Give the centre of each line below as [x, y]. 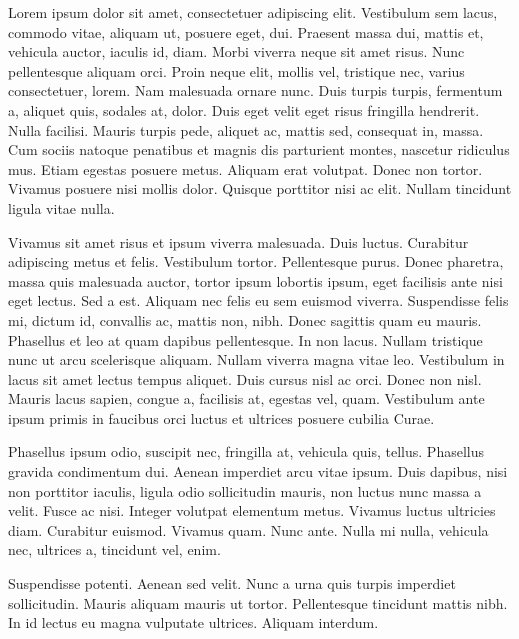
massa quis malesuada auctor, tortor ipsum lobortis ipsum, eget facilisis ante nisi [255, 280]
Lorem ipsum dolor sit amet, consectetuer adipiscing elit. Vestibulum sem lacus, [253, 12]
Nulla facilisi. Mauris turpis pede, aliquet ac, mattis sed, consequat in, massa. [246, 129]
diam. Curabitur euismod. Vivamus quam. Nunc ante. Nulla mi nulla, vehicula [248, 529]
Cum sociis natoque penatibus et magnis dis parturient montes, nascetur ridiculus [259, 149]
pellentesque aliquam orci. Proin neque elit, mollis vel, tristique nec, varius [236, 70]
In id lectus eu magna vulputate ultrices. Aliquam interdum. [193, 622]
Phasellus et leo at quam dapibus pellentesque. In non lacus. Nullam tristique [245, 339]
